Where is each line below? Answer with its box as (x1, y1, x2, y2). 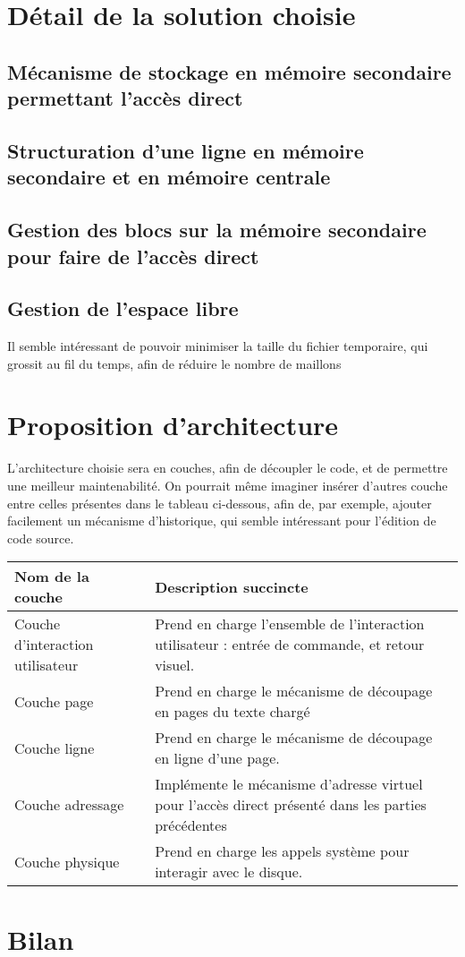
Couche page (14, 690, 94, 712)
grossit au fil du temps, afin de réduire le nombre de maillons (7, 354, 342, 372)
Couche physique (14, 850, 120, 872)
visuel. (155, 654, 195, 676)
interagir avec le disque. (155, 861, 303, 883)
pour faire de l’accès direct (7, 242, 259, 269)
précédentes (155, 815, 227, 836)
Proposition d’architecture (7, 406, 339, 443)
